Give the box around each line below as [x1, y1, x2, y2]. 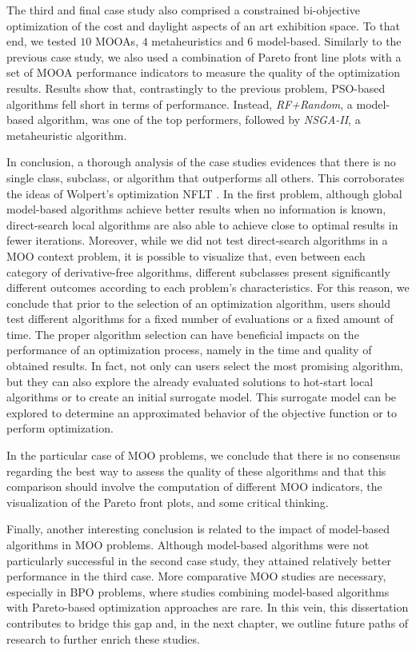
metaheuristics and [151, 33, 244, 50]
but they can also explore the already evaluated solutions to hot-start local [6, 373, 374, 389]
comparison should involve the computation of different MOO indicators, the [6, 478, 382, 495]
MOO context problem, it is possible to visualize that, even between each [6, 247, 366, 264]
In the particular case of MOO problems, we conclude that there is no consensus [6, 447, 401, 464]
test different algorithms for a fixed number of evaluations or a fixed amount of [6, 310, 394, 327]
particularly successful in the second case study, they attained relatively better [6, 552, 391, 568]
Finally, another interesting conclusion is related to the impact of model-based [6, 520, 390, 537]
